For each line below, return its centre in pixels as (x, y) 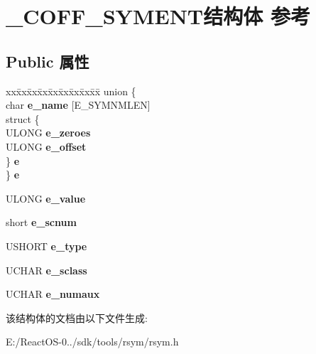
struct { (23, 118)
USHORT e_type (47, 246)
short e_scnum (41, 222)
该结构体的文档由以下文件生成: (77, 317)
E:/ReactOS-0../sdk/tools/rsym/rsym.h (92, 342)
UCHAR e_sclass (47, 270)
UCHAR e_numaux (53, 294)
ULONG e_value (46, 198)
